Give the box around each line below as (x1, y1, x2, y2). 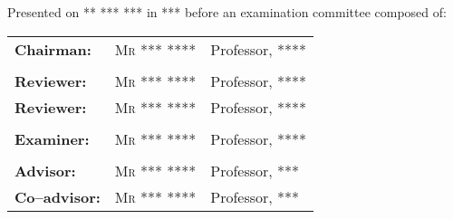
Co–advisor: (14, 186, 101, 207)
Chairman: (14, 38, 92, 60)
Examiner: (14, 128, 90, 149)
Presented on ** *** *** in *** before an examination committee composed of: (7, 3, 447, 21)
